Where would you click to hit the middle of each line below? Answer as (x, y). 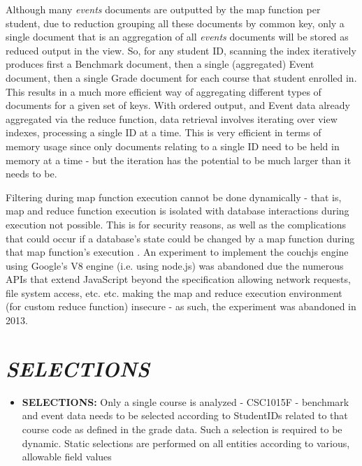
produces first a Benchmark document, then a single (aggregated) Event (160, 64)
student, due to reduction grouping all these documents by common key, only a (175, 23)
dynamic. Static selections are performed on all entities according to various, (186, 443)
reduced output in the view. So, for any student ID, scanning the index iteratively (181, 50)
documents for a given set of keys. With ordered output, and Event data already (178, 105)
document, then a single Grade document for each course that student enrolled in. (181, 77)
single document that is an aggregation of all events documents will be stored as (177, 37)
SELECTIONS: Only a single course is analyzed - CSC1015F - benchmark (186, 401)
